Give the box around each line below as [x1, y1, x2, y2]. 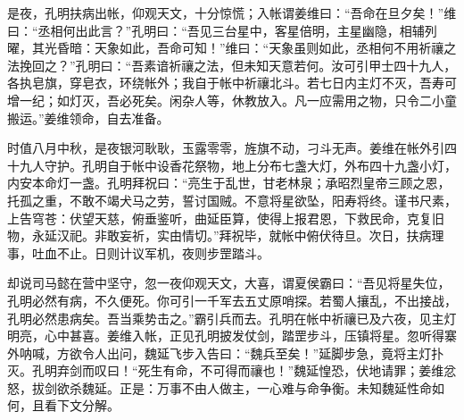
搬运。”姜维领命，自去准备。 [7, 108, 170, 127]
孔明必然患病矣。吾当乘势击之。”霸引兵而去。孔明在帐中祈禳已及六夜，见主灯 [7, 308, 457, 327]
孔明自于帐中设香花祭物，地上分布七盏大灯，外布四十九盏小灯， [81, 155, 457, 174]
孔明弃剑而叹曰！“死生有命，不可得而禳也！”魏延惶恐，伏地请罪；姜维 [31, 361, 444, 380]
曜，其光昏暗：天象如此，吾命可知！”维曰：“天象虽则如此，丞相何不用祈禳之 [7, 38, 457, 57]
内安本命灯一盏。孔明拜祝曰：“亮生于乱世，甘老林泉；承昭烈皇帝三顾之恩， [7, 173, 451, 192]
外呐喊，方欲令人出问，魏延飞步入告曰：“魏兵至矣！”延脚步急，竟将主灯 [7, 343, 432, 362]
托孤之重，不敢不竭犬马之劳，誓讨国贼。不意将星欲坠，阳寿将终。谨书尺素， [7, 190, 457, 209]
